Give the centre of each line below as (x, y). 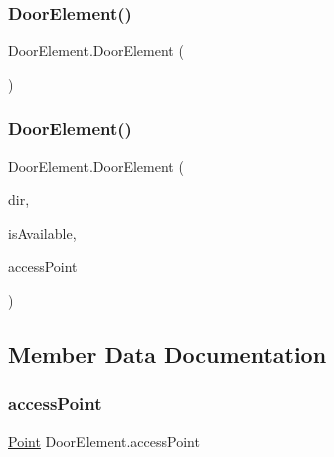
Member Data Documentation (167, 353)
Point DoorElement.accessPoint (104, 440)
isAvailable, (42, 232)
